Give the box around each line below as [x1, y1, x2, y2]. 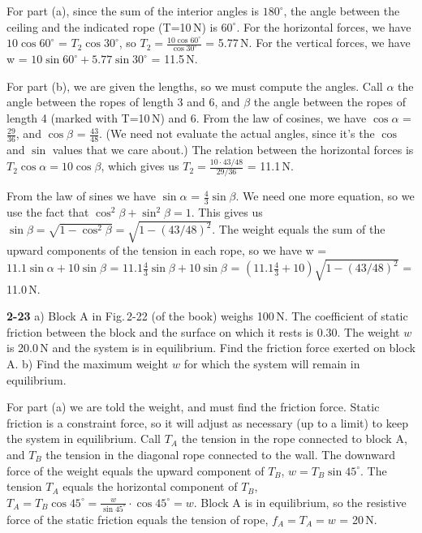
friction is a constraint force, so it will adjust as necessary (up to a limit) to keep [6, 414, 408, 431]
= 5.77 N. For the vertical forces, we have [205, 34, 411, 51]
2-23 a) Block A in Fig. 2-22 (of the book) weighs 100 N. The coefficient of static [6, 307, 408, 325]
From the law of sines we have [6, 187, 156, 204]
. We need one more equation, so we [235, 187, 415, 204]
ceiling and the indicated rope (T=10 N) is [6, 18, 217, 35]
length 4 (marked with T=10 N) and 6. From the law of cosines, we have [6, 109, 367, 126]
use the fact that [6, 204, 89, 221]
